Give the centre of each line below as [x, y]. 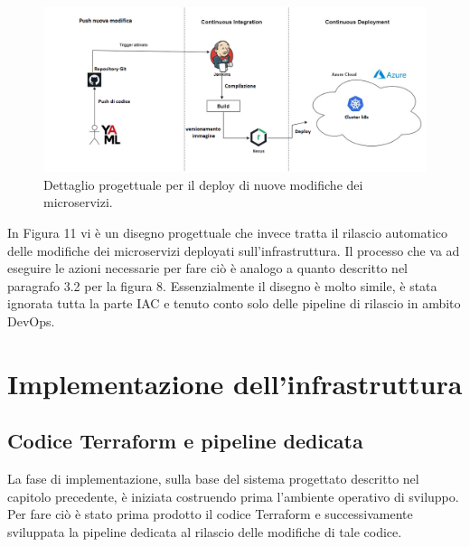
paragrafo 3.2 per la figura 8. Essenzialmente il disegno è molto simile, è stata [222, 285]
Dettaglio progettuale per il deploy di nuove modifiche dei [203, 184]
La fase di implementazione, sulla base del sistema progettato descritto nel [213, 479]
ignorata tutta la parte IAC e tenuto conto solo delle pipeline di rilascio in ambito [234, 303]
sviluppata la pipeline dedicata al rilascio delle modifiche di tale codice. [205, 531]
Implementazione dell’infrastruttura [235, 383]
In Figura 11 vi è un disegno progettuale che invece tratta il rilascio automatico [227, 232]
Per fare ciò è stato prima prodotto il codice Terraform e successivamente [210, 514]
